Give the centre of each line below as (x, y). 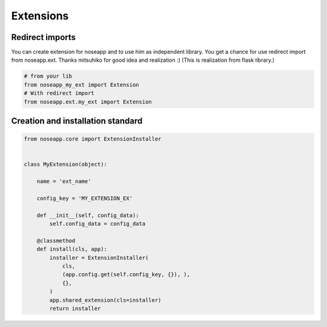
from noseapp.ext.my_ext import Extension (88, 102)
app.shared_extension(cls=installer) (105, 300)
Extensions (40, 16)
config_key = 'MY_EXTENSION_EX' (85, 198)
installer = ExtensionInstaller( (99, 258)
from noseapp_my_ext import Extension (81, 84)
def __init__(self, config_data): (88, 215)
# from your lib (48, 76)
